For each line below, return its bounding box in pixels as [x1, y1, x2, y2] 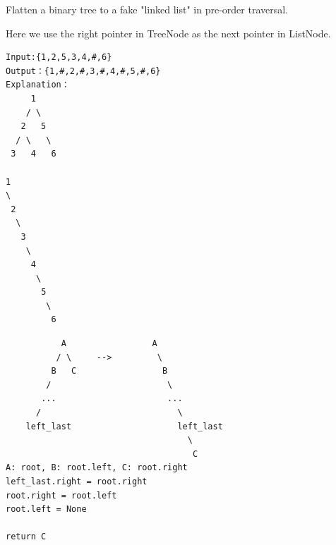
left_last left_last [25, 421, 223, 431]
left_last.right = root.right [6, 477, 148, 486]
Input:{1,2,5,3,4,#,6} [6, 52, 112, 63]
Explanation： [6, 80, 70, 90]
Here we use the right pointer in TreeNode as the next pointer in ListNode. [6, 25, 331, 40]
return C [6, 532, 47, 542]
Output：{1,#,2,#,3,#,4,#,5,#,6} [6, 66, 161, 76]
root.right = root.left [6, 490, 117, 501]
